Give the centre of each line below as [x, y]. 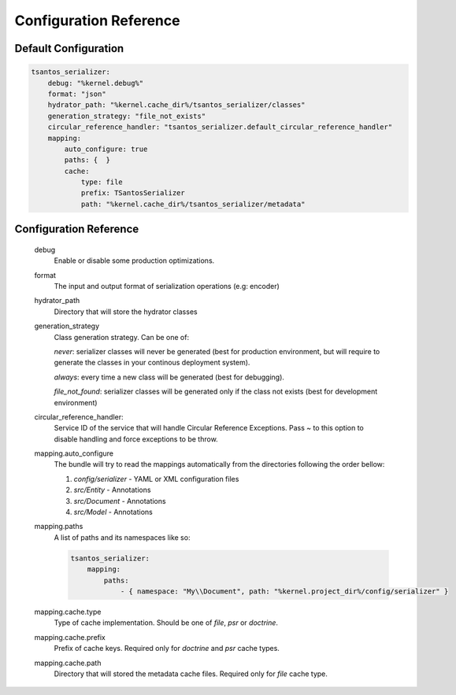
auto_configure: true [106, 149]
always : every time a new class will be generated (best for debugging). [169, 377]
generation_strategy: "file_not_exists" [127, 116]
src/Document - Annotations [120, 501]
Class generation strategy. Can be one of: [121, 337]
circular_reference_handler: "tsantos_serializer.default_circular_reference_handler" [220, 127]
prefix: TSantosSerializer [133, 193]
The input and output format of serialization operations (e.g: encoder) [167, 287]
